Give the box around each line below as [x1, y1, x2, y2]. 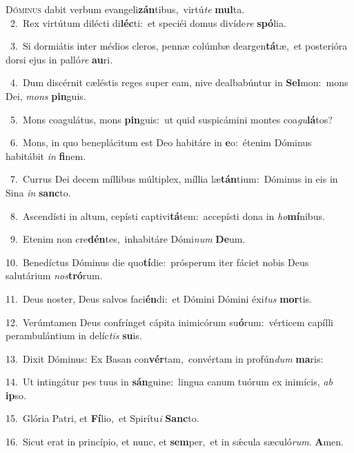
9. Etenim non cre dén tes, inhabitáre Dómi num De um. [10, 232, 246, 246]
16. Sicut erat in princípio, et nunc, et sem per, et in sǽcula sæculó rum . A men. [6, 434, 344, 449]
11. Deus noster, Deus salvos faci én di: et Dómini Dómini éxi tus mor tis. [6, 291, 312, 305]
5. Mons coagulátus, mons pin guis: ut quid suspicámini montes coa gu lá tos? [10, 112, 333, 126]
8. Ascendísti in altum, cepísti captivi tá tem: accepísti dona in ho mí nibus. [10, 208, 325, 223]
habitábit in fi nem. [6, 148, 86, 163]
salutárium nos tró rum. [6, 268, 103, 283]
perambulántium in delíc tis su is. [6, 328, 142, 343]
